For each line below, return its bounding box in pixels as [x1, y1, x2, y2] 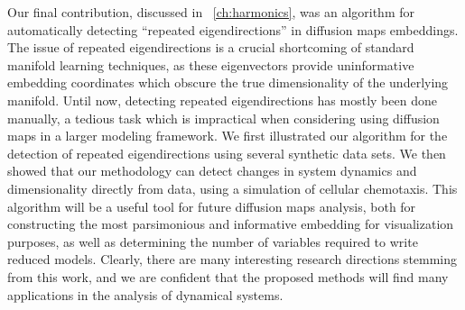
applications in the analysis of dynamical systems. [7, 285, 284, 304]
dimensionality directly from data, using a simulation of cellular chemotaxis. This [7, 178, 458, 197]
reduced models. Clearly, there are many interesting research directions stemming [7, 250, 458, 269]
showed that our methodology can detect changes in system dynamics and [7, 161, 417, 180]
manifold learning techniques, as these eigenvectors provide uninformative [7, 55, 414, 74]
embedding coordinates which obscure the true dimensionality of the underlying [7, 73, 449, 92]
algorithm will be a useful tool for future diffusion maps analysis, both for [7, 196, 416, 215]
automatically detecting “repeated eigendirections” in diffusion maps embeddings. [7, 20, 459, 39]
